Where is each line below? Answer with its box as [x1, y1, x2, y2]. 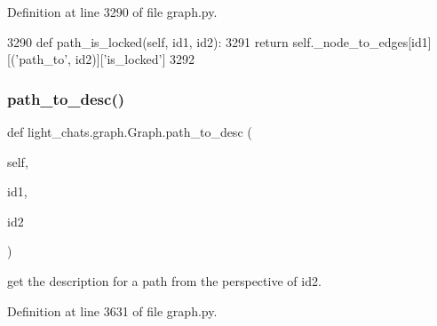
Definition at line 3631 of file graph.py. [7, 301, 218, 320]
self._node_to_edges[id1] [292, 32, 432, 51]
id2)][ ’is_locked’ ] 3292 [75, 50, 195, 68]
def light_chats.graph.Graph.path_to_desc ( [7, 123, 252, 140]
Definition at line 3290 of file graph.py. [7, 3, 218, 20]
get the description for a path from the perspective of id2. [7, 271, 322, 290]
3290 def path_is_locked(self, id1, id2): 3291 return [7, 32, 289, 51]
